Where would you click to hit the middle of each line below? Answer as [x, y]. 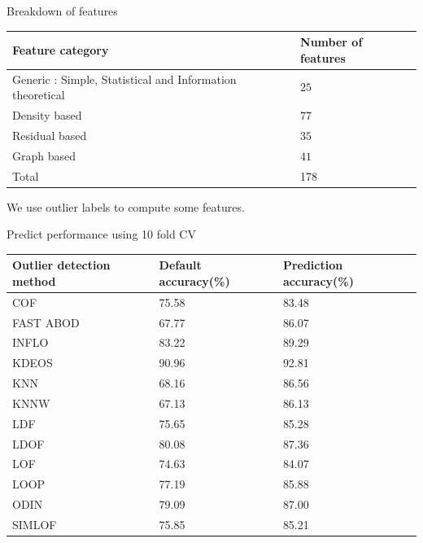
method [34, 280]
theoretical [39, 95]
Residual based [50, 135]
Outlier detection [61, 265]
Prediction [313, 265]
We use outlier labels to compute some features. [126, 206]
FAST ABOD [46, 322]
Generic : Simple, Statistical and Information [124, 79]
